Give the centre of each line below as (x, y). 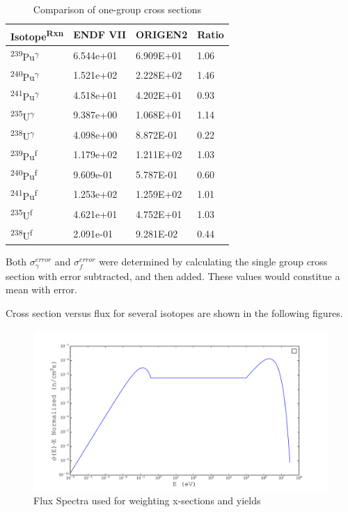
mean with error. (41, 289)
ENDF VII (100, 34)
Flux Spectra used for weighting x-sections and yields (147, 501)
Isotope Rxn (37, 35)
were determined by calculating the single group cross (213, 262)
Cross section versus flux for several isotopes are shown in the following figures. (174, 312)
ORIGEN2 (162, 34)
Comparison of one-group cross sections (117, 9)
